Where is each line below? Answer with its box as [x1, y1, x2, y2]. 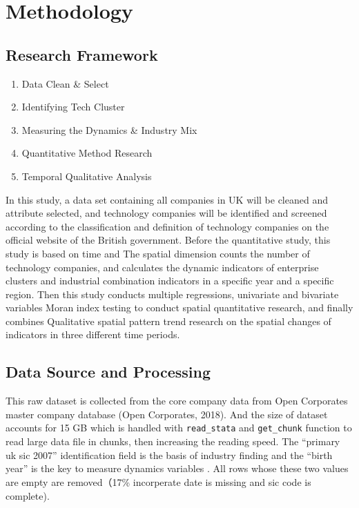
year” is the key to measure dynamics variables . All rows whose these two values [6, 461, 349, 476]
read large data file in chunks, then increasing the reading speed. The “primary [6, 434, 340, 449]
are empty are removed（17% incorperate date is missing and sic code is [6, 474, 311, 489]
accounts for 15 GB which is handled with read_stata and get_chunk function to [6, 420, 352, 435]
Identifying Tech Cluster [21, 99, 125, 114]
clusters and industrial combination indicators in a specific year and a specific [6, 273, 334, 288]
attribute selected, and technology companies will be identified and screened [6, 206, 327, 220]
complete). [6, 488, 50, 502]
